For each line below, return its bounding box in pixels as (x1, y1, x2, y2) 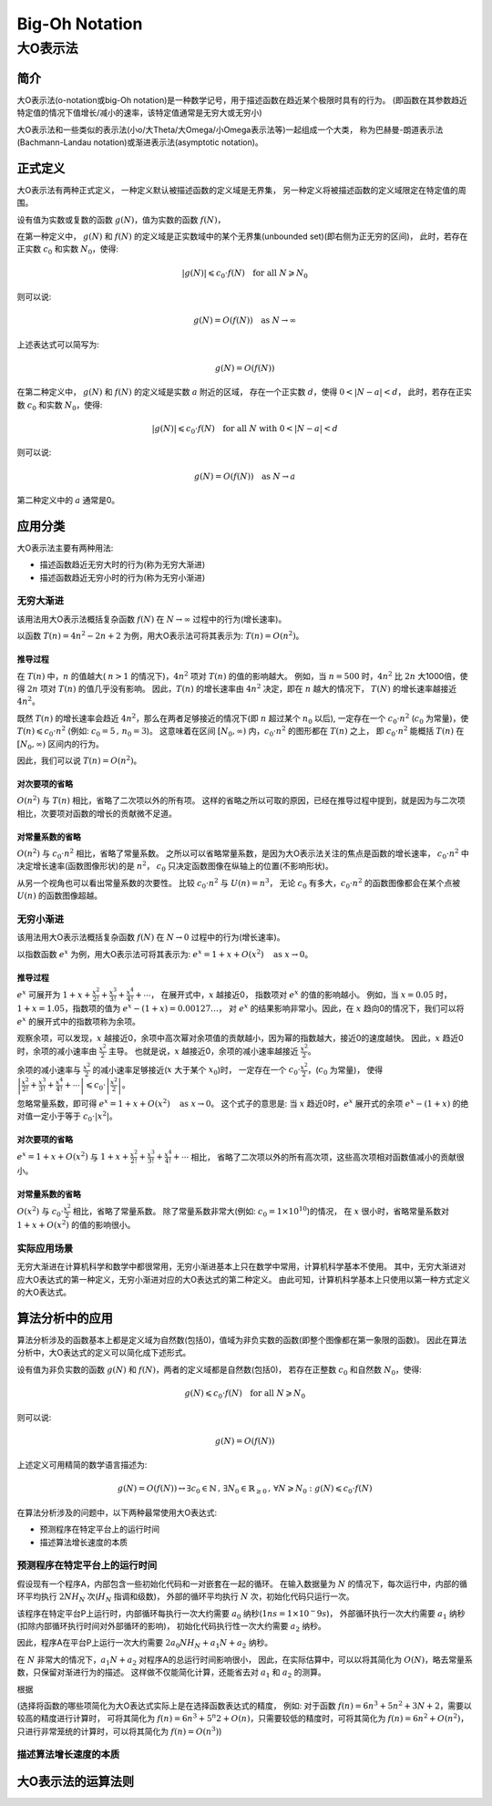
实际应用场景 (16, 1242, 74, 1254)
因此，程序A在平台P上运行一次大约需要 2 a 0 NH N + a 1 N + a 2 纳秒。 (16, 1637, 273, 1650)
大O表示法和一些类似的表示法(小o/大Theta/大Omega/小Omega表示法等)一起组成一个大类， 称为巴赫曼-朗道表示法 (16, 124, 444, 135)
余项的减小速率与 (16, 1064, 81, 1075)
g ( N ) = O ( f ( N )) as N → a (194, 470, 296, 481)
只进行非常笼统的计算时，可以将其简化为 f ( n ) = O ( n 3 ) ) (16, 1725, 222, 1737)
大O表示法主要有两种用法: (16, 542, 114, 553)
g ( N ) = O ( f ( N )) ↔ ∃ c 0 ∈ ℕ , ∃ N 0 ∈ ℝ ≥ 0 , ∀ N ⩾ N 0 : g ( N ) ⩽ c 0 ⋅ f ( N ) (117, 1483, 373, 1496)
